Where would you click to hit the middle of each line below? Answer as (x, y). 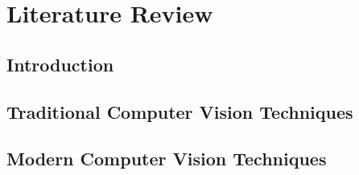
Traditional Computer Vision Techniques (180, 111)
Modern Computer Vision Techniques (167, 159)
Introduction (60, 64)
